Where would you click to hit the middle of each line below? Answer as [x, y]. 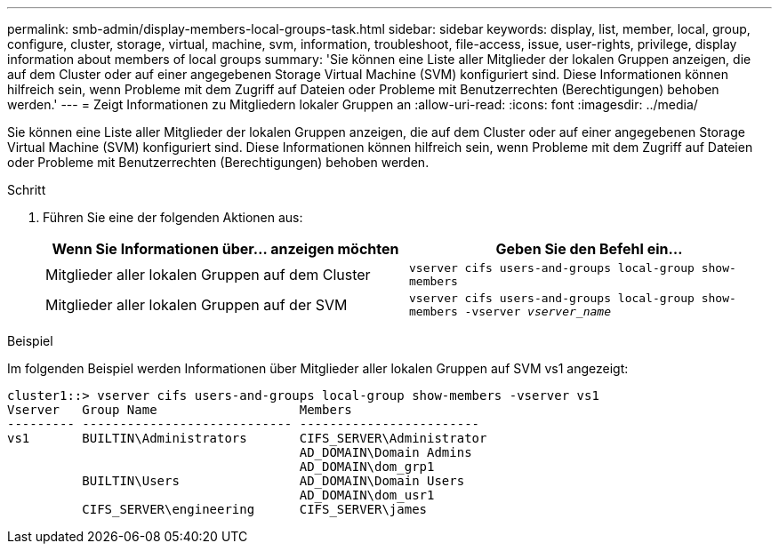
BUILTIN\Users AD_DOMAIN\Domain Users [273, 481]
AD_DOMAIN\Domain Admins [385, 452]
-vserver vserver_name [538, 311]
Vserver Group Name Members [180, 410]
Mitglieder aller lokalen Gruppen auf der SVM [197, 305]
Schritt [27, 190]
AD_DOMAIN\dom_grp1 [367, 467]
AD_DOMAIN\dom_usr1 [367, 495]
